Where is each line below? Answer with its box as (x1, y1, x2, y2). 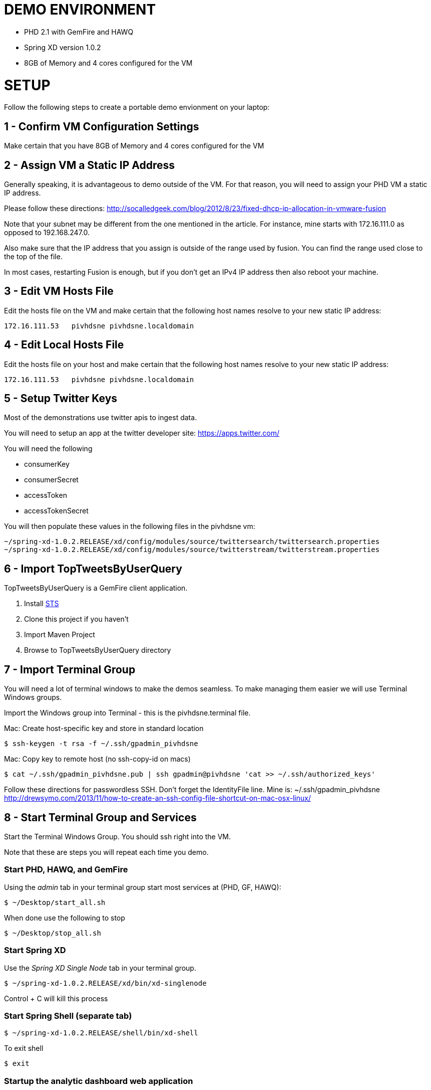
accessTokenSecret (24, 506, 89, 515)
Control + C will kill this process (4, 994, 108, 1003)
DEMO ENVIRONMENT (4, 1, 156, 18)
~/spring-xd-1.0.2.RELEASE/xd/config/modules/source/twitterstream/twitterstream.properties (4, 546, 380, 554)
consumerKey (24, 460, 70, 469)
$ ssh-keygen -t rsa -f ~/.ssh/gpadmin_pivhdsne (4, 740, 198, 748)
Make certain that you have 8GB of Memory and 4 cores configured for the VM (4, 141, 264, 150)
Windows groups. (4, 693, 62, 702)
